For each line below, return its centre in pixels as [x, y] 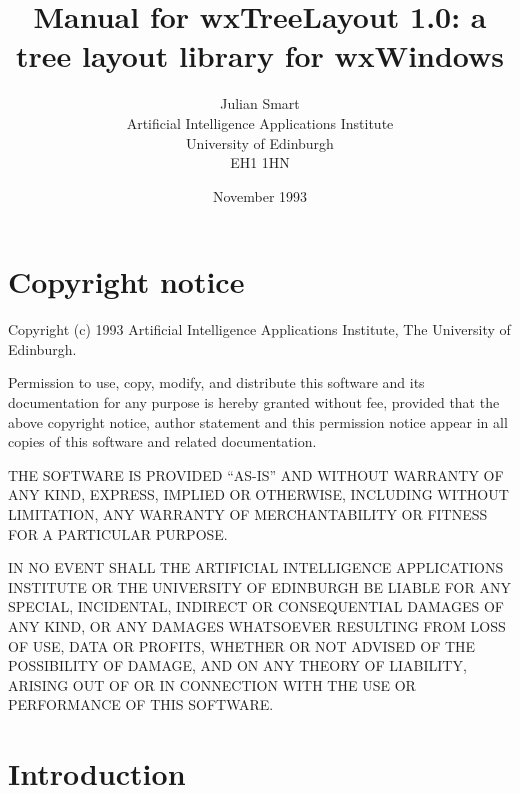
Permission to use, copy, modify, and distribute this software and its [216, 382]
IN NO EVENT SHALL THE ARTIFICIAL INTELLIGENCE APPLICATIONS [256, 567]
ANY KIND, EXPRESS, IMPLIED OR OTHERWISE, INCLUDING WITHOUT [258, 494]
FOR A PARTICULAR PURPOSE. [118, 533]
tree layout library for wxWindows [260, 55]
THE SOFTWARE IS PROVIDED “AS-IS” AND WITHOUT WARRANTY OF [256, 474]
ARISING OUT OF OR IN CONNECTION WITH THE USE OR [212, 684]
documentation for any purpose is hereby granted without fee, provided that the [254, 402]
